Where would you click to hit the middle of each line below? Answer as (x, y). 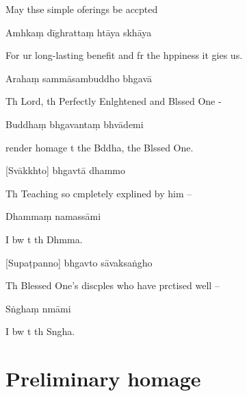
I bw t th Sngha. (40, 331)
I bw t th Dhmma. (44, 239)
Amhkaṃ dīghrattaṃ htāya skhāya (79, 32)
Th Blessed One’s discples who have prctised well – (113, 285)
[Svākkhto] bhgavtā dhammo (66, 170)
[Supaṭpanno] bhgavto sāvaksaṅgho (79, 262)
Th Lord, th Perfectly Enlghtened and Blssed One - (114, 101)
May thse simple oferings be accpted (82, 9)
